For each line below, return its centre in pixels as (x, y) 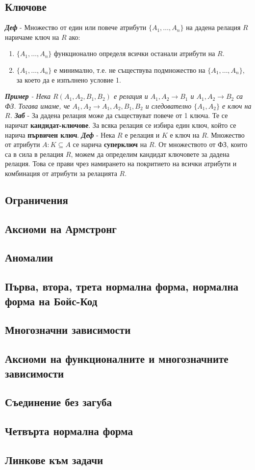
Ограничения (37, 199)
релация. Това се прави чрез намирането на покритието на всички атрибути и (121, 163)
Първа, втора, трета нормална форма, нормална (122, 286)
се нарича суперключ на (110, 144)
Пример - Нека (28, 96)
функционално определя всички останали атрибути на (135, 53)
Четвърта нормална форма (69, 431)
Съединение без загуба (58, 402)
